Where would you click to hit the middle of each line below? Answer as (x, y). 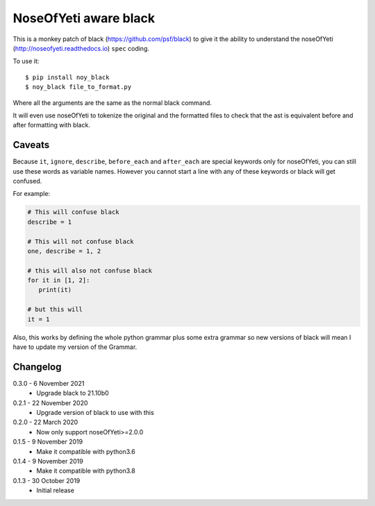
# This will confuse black (73, 212)
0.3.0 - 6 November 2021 (49, 383)
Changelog (37, 367)
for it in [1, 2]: (59, 280)
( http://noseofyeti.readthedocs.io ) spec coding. (81, 48)
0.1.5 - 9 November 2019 (48, 442)
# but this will (55, 310)
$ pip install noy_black (67, 77)
